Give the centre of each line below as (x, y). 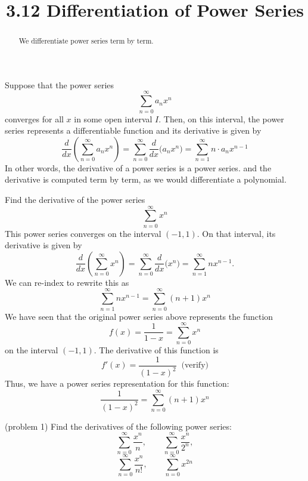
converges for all (34, 118)
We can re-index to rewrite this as (67, 282)
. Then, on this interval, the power (221, 118)
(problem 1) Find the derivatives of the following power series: (118, 426)
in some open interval (113, 118)
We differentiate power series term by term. (86, 41)
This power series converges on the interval (83, 233)
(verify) (195, 366)
